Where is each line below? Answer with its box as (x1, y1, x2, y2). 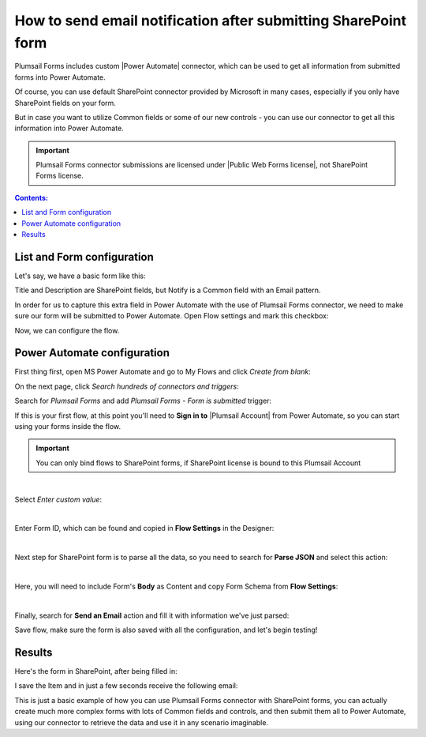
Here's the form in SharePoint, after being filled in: (14, 666, 177, 675)
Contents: (14, 193, 49, 202)
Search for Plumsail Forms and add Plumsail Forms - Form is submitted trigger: (14, 396, 272, 406)
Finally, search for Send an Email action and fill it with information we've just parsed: (14, 611, 290, 620)
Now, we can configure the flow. (14, 325, 120, 335)
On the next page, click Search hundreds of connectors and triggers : (14, 382, 240, 391)
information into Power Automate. (14, 123, 124, 133)
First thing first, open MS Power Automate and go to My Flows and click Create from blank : (14, 367, 311, 377)
